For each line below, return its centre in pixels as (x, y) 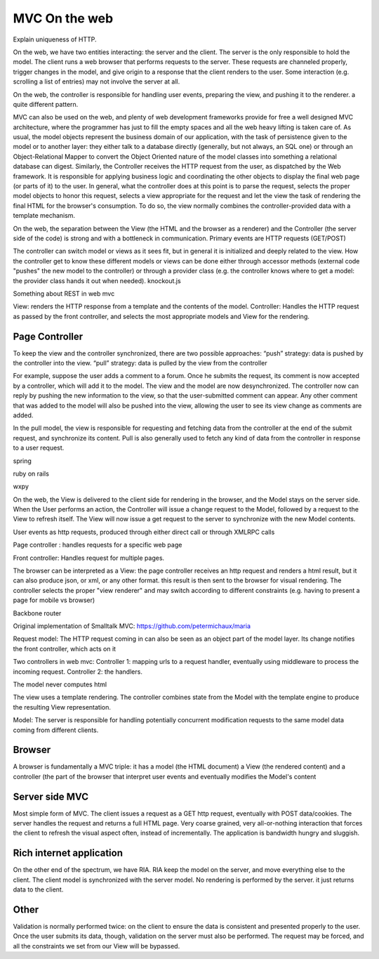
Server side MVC (51, 796)
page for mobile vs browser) (54, 600)
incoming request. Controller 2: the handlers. (78, 672)
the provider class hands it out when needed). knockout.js (97, 280)
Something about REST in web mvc (64, 293)
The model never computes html (60, 684)
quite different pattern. (46, 104)
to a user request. (39, 448)
